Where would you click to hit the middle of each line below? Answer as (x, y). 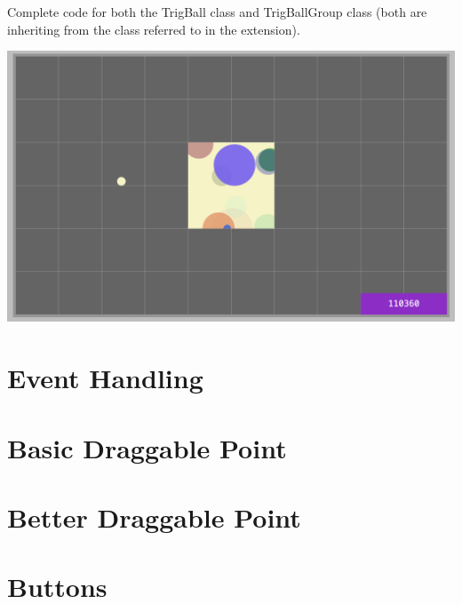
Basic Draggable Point (147, 447)
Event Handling (105, 378)
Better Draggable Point (154, 517)
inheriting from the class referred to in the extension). (154, 29)
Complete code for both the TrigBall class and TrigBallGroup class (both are (217, 12)
